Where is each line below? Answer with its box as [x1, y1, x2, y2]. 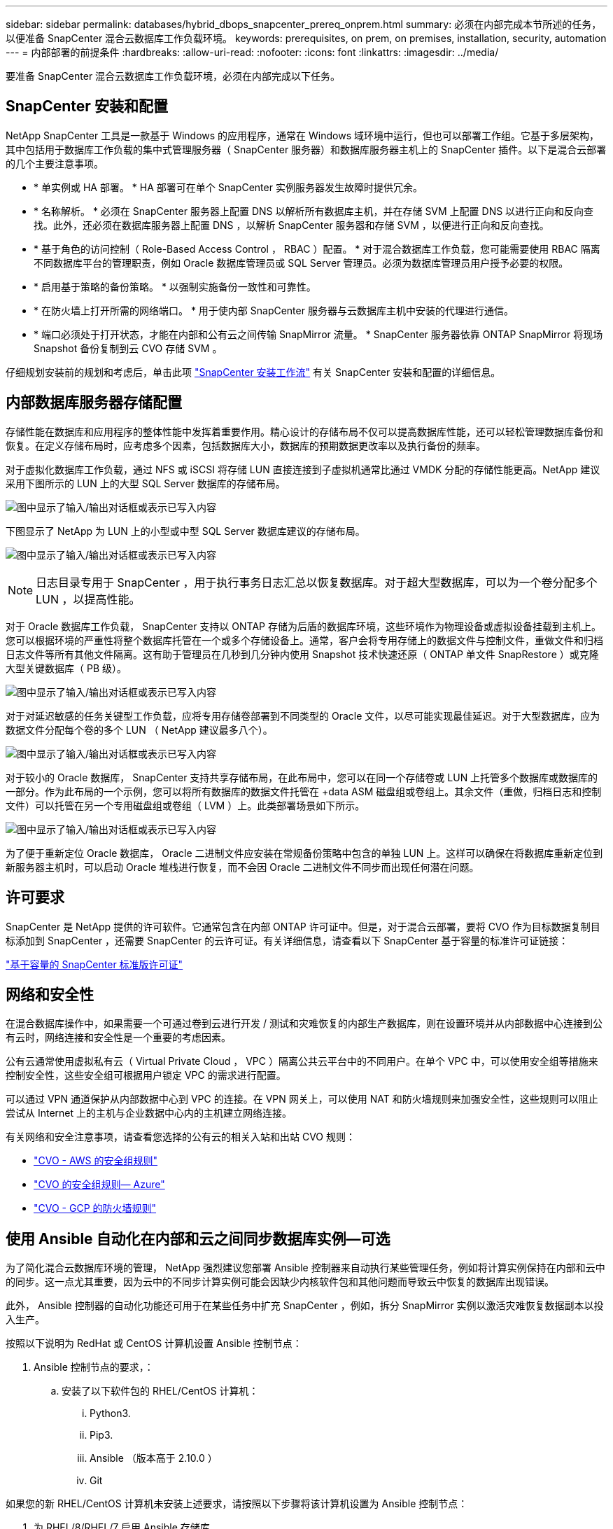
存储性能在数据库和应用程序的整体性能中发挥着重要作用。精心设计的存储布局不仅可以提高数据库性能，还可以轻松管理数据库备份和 [6, 425, 603, 438]
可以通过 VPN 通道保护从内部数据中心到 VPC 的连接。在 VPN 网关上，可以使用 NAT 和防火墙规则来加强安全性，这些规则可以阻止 [6, 1093, 598, 1105]
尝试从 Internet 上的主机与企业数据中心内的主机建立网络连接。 [6, 1107, 293, 1119]
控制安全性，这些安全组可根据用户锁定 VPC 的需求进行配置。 [6, 1069, 286, 1082]
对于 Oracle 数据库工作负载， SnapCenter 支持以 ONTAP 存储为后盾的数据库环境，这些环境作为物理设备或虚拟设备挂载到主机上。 [6, 620, 601, 632]
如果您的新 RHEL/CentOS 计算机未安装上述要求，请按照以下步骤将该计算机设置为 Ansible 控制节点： [6, 1497, 468, 1510]
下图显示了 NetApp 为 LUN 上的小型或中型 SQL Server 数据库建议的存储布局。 [6, 524, 365, 537]
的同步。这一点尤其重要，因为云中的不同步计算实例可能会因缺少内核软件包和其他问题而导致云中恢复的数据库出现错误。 [6, 1276, 554, 1288]
